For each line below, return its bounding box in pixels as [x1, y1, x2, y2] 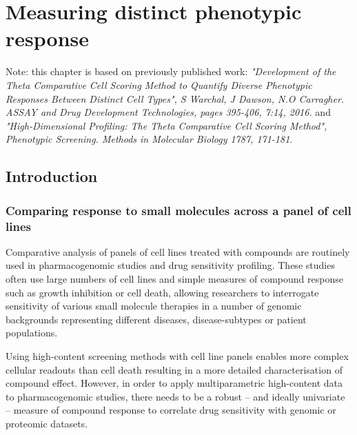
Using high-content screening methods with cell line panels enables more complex [6, 348, 349, 363]
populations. [6, 325, 58, 340]
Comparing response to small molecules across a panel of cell [6, 201, 351, 219]
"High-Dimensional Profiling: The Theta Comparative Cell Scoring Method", [6, 118, 327, 132]
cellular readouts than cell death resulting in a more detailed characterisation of [6, 362, 343, 376]
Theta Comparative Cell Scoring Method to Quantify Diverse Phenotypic [6, 77, 312, 92]
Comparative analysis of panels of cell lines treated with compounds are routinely [6, 244, 350, 259]
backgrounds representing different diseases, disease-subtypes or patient [6, 312, 307, 326]
